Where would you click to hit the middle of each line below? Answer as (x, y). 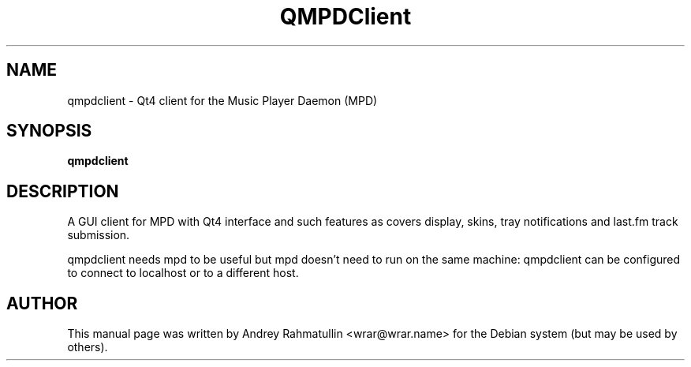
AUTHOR (42, 303)
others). (88, 347)
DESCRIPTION (63, 191)
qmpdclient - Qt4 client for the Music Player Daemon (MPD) (222, 100)
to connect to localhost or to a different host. (183, 273)
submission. (99, 235)
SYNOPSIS (49, 131)
